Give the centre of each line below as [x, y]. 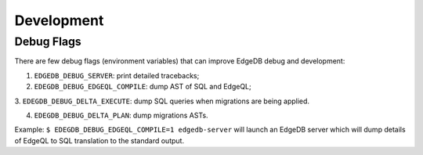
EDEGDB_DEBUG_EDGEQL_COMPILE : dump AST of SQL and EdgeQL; [143, 87]
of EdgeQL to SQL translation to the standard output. [99, 140]
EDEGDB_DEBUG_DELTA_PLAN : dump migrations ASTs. [121, 115]
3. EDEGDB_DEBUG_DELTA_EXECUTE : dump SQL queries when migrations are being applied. [162, 101]
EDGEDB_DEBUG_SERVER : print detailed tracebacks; [117, 75]
